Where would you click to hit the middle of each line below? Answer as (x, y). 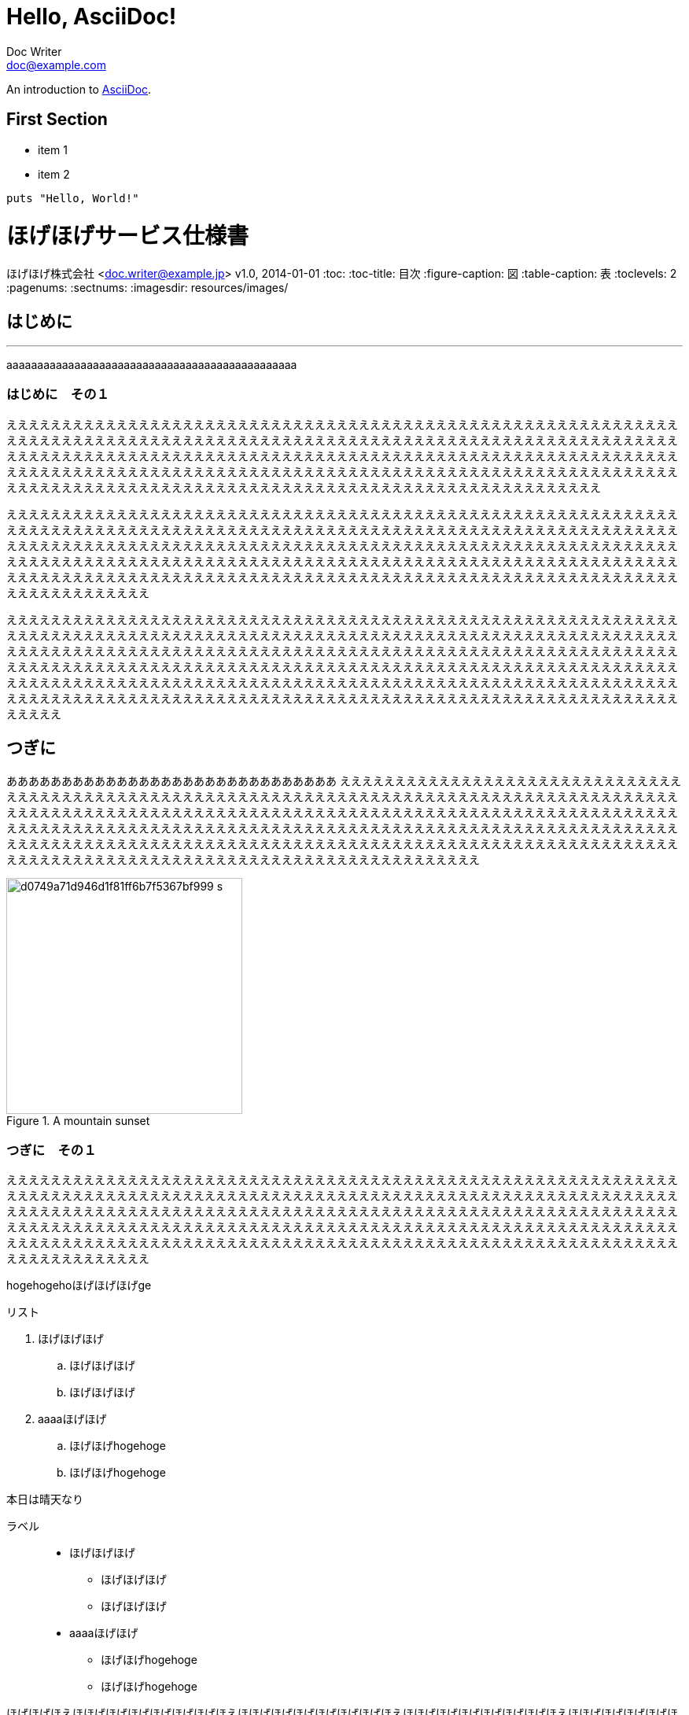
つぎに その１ (52, 1150)
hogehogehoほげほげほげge (79, 1285)
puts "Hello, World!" (73, 198)
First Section (57, 120)
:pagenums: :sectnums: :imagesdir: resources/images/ (147, 288)
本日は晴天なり (45, 1499)
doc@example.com (56, 65)
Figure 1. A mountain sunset (78, 1120)
